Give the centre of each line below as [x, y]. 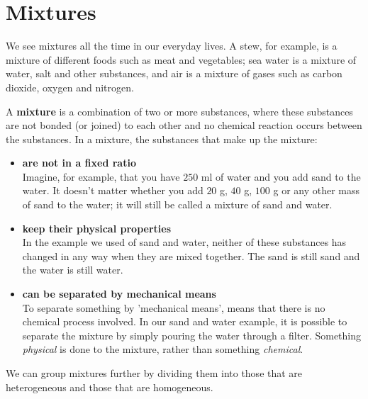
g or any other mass [317, 190]
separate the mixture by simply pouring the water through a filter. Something [191, 335]
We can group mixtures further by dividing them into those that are [154, 373]
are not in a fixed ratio [79, 163]
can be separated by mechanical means [119, 294]
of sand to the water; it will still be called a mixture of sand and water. [177, 204]
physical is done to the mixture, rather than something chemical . [163, 349]
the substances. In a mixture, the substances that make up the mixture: [162, 139]
